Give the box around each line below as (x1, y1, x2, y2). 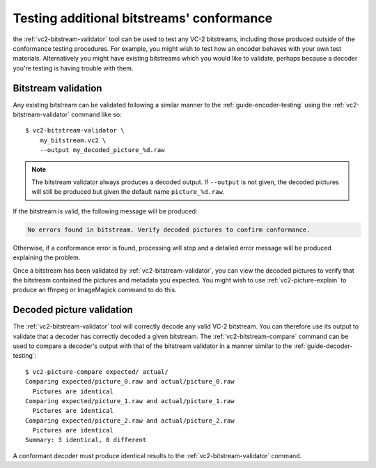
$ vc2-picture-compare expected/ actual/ (25, 368, 169, 376)
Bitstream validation (13, 82, 102, 94)
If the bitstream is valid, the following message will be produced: (13, 206, 198, 216)
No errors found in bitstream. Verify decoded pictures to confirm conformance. (27, 225, 311, 234)
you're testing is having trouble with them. (13, 63, 134, 73)
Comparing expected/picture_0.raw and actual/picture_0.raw (25, 377, 235, 386)
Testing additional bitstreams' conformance (13, 10, 273, 26)
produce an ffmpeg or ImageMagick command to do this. (13, 286, 177, 294)
